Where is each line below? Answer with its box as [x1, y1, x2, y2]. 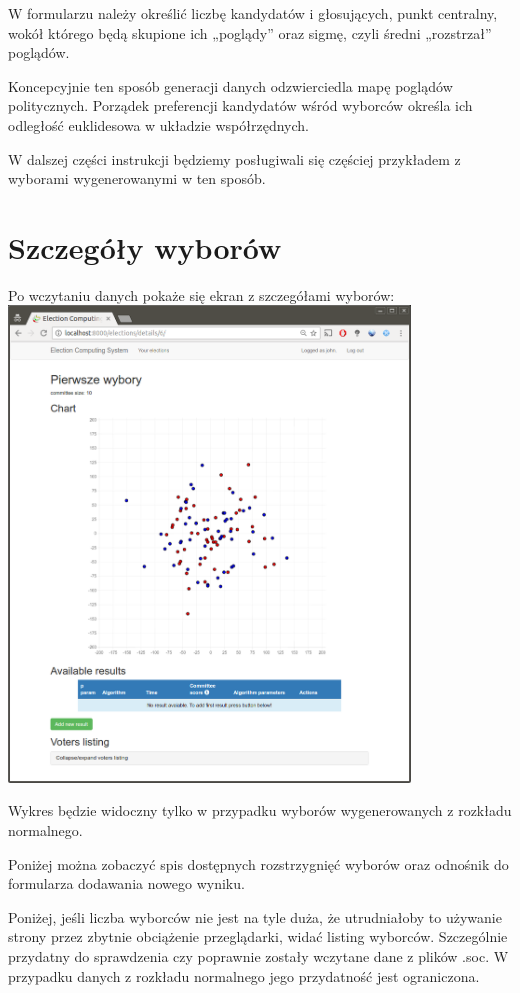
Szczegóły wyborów [8, 226, 282, 267]
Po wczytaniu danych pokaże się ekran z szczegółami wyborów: [8, 284, 395, 305]
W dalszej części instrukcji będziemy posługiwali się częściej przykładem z [8, 148, 461, 169]
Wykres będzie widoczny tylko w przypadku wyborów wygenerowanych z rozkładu [8, 800, 512, 821]
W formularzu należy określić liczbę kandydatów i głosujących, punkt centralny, [8, 3, 498, 23]
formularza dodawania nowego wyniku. [8, 873, 245, 894]
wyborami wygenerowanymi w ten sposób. [8, 168, 266, 189]
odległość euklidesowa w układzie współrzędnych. [8, 114, 309, 135]
